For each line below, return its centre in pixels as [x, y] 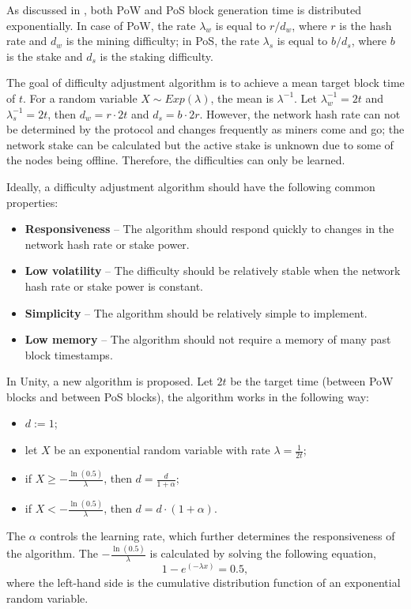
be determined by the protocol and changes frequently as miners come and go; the [205, 129]
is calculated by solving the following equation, [263, 553]
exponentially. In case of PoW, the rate [101, 25]
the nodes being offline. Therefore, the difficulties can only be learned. [176, 160]
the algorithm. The [52, 553]
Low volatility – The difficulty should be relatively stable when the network [213, 271]
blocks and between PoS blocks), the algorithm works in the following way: [188, 396]
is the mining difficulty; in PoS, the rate [162, 41]
